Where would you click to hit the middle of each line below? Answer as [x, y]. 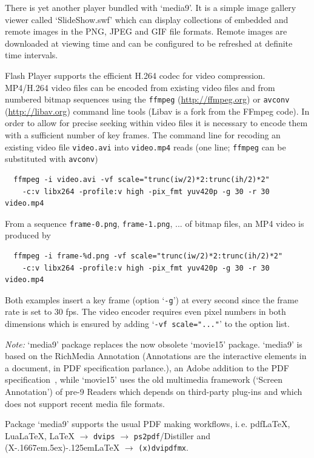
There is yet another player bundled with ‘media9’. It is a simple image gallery [151, 7]
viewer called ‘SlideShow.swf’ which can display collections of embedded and [147, 19]
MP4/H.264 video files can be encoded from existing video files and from [140, 87]
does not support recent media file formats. [85, 403]
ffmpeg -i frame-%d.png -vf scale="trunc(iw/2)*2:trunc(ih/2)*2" [148, 256]
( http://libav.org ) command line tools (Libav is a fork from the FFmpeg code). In [157, 111]
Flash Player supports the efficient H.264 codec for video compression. [135, 75]
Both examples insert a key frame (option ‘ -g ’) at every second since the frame [152, 299]
